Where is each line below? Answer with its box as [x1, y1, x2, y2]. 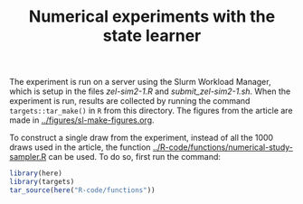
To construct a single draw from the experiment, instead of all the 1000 [9, 133, 274, 144]
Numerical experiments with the [28, 6, 276, 27]
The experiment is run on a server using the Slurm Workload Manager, [9, 77, 271, 88]
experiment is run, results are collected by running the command [9, 96, 251, 107]
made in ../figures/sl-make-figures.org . [9, 115, 156, 125]
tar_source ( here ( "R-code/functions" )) [9, 185, 156, 195]
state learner [102, 25, 202, 46]
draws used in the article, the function [9, 142, 151, 153]
